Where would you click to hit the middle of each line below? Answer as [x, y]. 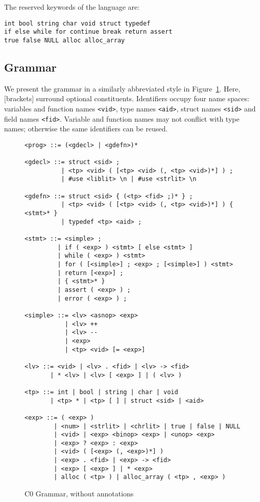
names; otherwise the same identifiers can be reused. [86, 129]
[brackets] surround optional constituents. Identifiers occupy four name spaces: [127, 98]
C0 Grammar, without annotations [79, 494]
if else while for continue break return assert [88, 32]
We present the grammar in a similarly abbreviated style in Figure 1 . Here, [122, 88]
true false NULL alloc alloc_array [65, 40]
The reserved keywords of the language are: [72, 7]
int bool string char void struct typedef [77, 23]
